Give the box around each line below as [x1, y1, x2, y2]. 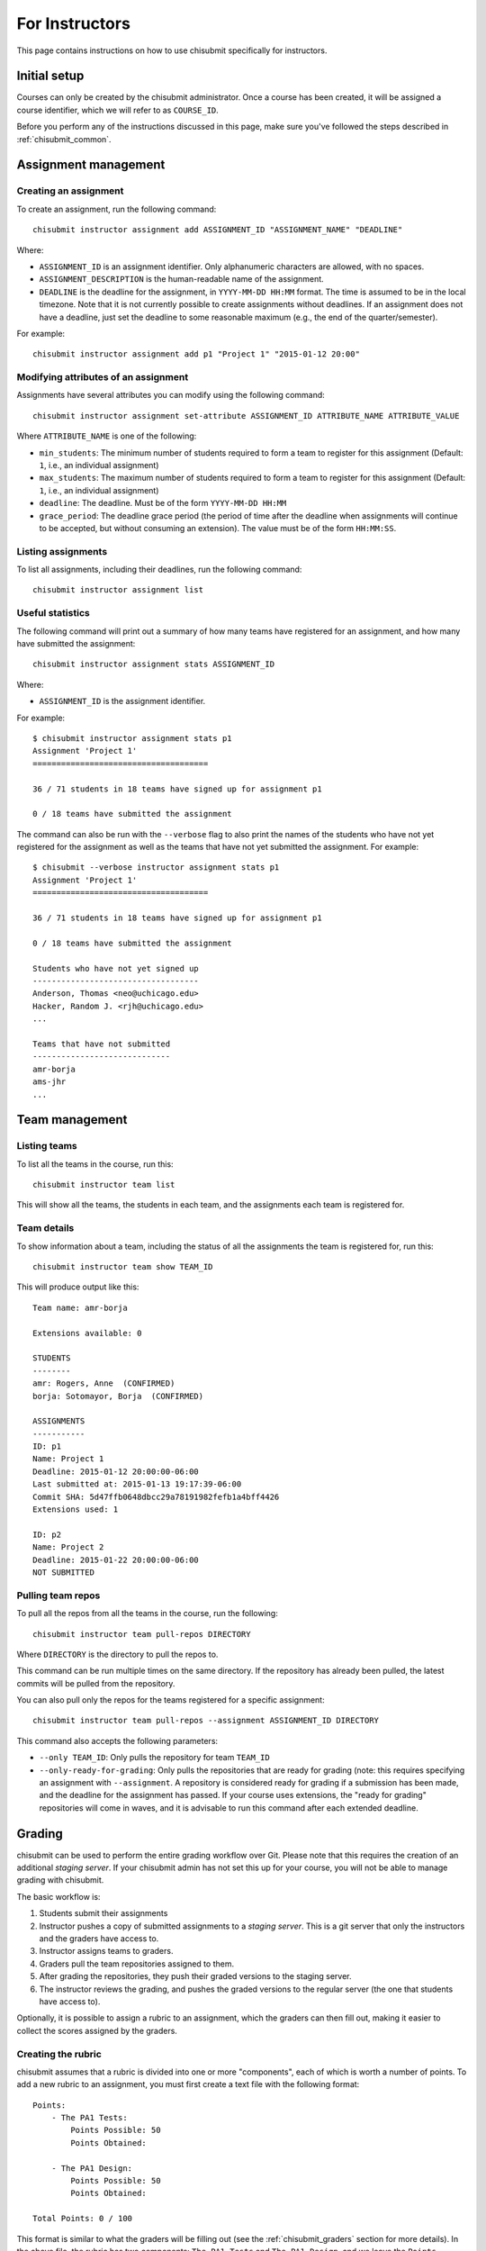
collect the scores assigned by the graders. [16, 2025, 177, 2036]
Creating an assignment [16, 185, 124, 197]
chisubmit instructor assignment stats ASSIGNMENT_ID [32, 659, 274, 670]
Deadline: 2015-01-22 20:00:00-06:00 [32, 1554, 200, 1565]
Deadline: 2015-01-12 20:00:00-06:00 [32, 1466, 200, 1477]
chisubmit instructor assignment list [32, 585, 204, 595]
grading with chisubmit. [16, 1875, 104, 1885]
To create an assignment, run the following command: [16, 203, 217, 214]
